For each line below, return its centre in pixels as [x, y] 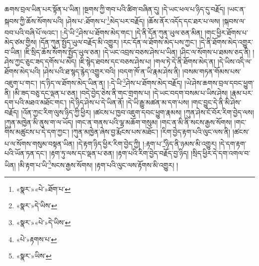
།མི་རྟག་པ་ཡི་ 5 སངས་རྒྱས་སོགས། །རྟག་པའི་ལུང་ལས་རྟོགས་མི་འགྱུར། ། [98, 164]
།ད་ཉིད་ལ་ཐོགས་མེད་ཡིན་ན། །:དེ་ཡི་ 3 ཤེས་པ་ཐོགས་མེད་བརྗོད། [111, 82]
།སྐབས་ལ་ [234, 21]
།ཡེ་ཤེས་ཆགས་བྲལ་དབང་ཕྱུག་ [219, 83]
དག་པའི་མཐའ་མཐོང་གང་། [36, 102]
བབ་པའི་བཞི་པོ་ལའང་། [31, 32]
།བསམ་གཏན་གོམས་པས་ [212, 71]
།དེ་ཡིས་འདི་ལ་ [235, 62]
